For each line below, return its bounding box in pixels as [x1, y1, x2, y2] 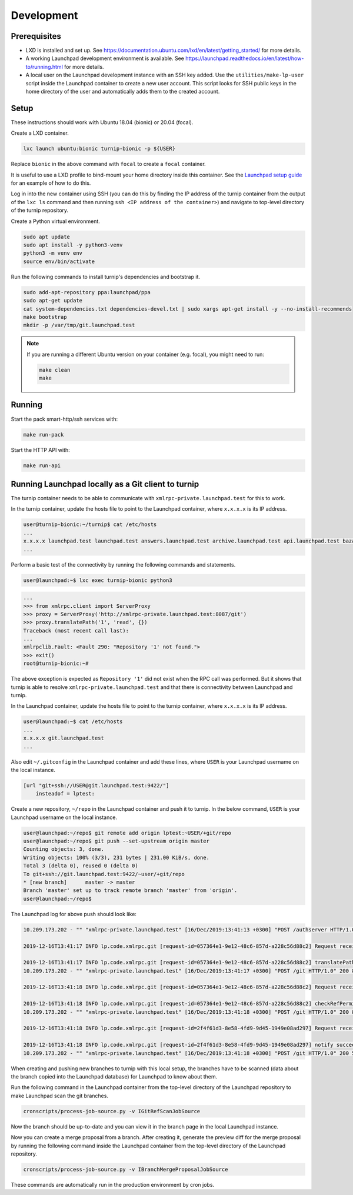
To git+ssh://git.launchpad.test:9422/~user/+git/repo [23, 871, 185, 877]
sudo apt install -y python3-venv [23, 242, 123, 248]
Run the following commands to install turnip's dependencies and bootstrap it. [11, 273, 200, 280]
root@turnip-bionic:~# [23, 660, 89, 667]
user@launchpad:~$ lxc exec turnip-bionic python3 [23, 577, 173, 584]
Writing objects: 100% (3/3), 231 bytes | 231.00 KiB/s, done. [23, 854, 210, 861]
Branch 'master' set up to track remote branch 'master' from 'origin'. [23, 887, 238, 894]
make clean [39, 367, 71, 373]
